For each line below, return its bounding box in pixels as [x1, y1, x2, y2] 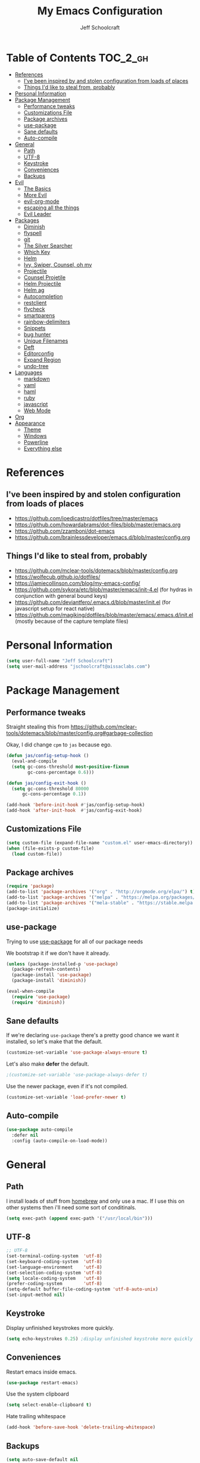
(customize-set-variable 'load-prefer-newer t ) [6, 1094, 127, 1100]
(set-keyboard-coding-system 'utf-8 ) [6, 1258, 102, 1264]
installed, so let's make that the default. [6, 1038, 103, 1045]
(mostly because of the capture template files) [14, 618, 129, 625]
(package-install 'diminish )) [11, 977, 86, 984]
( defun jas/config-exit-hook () [6, 780, 86, 786]
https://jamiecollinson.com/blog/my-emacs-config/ [14, 579, 140, 587]
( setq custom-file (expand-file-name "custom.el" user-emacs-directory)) [6, 839, 193, 845]
